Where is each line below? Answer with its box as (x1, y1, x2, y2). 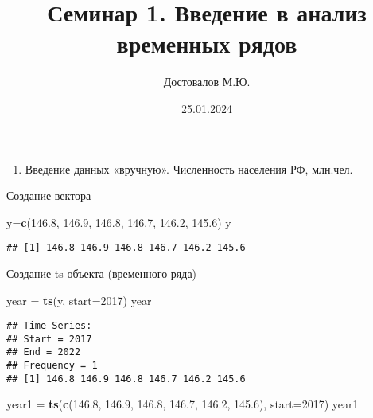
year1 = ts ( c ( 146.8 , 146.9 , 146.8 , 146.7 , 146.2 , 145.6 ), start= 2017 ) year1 (6, 396, 359, 412)
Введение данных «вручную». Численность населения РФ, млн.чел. (25, 160, 353, 177)
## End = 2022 (6, 346, 81, 358)
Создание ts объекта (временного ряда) (6, 264, 197, 281)
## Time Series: (6, 320, 92, 332)
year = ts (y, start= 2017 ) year (6, 291, 152, 308)
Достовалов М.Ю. (163, 73, 251, 90)
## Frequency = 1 (6, 360, 98, 372)
